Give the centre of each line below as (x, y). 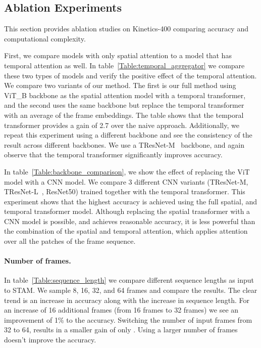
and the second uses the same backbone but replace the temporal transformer (124, 105)
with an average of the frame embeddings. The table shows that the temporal (124, 115)
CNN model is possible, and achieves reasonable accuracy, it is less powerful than (130, 221)
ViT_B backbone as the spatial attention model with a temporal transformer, (125, 95)
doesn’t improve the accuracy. (50, 340)
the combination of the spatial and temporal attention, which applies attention (126, 231)
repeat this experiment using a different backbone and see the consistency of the (128, 135)
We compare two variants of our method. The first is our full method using (120, 85)
